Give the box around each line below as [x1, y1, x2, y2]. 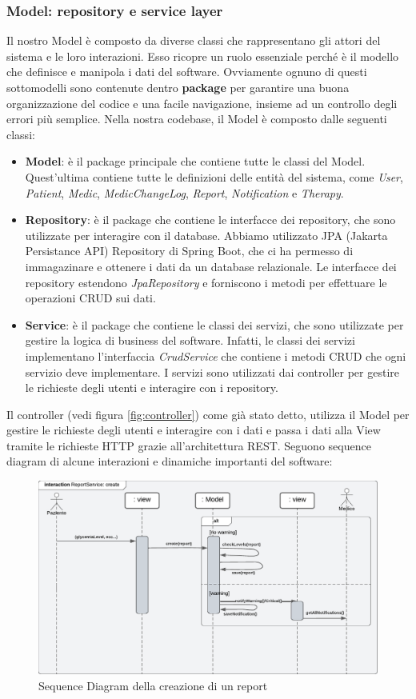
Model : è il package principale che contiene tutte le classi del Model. [25, 153, 366, 170]
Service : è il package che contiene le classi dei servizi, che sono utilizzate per [25, 316, 404, 333]
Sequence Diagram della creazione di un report [38, 677, 268, 693]
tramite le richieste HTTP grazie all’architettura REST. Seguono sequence [6, 437, 371, 453]
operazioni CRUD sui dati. [25, 290, 156, 306]
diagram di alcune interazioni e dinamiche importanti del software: [6, 453, 333, 469]
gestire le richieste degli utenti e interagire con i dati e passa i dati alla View [6, 421, 381, 438]
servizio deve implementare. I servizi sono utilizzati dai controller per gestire [25, 363, 400, 380]
